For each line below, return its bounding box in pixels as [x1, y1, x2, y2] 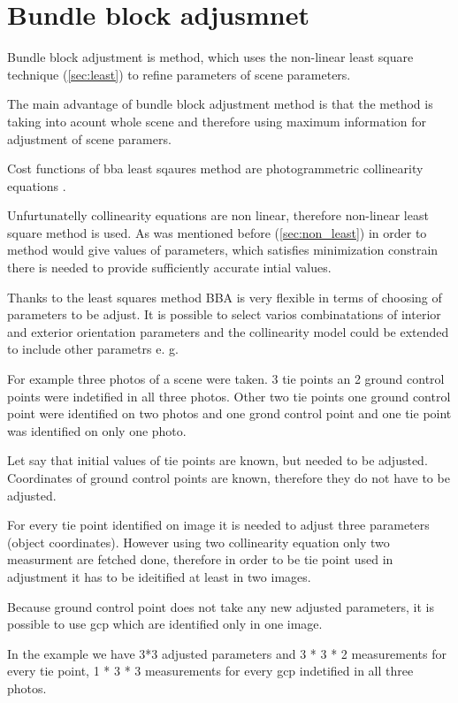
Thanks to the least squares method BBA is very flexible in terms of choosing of [7, 287, 442, 306]
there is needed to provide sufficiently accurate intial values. [7, 258, 332, 277]
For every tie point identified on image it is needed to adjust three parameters [7, 516, 430, 534]
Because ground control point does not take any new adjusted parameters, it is [7, 597, 434, 615]
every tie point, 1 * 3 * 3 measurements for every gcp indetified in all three [7, 661, 414, 680]
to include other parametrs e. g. [7, 340, 179, 358]
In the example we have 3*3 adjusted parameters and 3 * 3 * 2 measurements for [7, 644, 447, 662]
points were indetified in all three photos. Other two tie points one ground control [7, 386, 451, 405]
